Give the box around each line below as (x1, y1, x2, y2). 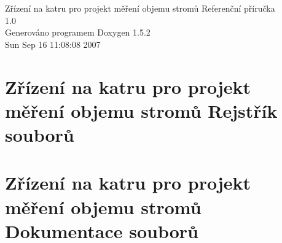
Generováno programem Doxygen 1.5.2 (5, 26, 151, 39)
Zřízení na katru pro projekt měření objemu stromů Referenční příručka (5, 2, 275, 14)
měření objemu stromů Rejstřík (5, 98, 278, 123)
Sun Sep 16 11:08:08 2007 (5, 37, 101, 50)
